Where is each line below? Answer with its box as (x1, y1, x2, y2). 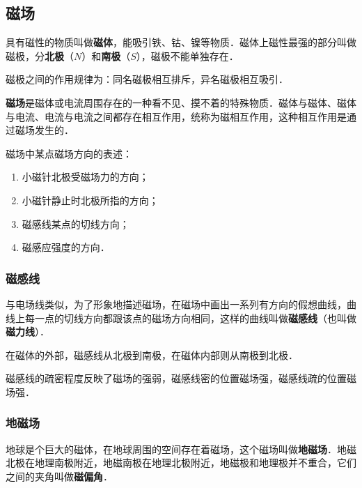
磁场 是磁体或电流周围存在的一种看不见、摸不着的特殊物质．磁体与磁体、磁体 (6, 95, 356, 109)
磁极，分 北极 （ (6, 48, 74, 63)
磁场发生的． (15, 123, 74, 137)
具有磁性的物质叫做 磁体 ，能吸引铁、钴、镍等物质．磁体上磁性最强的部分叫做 (6, 35, 356, 49)
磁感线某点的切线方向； (22, 216, 129, 231)
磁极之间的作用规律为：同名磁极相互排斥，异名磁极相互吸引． (6, 72, 288, 86)
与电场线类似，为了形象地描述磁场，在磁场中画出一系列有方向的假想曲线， (6, 296, 347, 311)
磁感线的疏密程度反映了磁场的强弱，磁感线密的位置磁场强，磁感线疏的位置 (6, 371, 347, 386)
